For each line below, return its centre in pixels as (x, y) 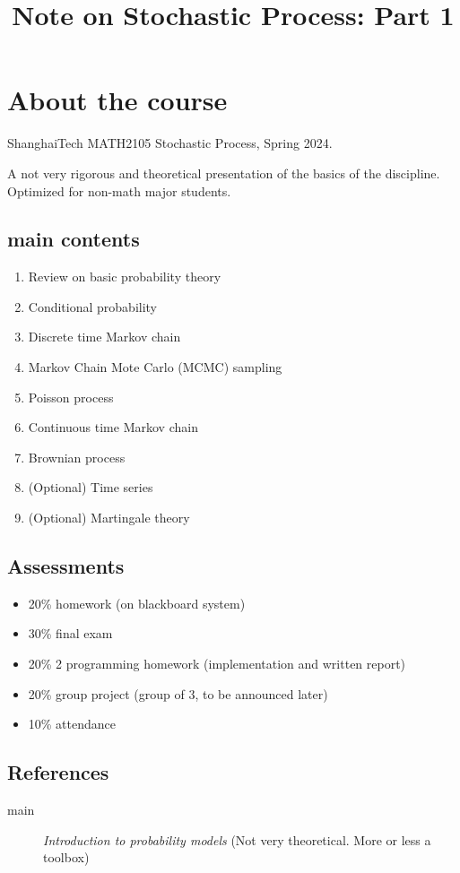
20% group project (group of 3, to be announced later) (178, 693)
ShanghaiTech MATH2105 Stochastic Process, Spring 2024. (170, 143)
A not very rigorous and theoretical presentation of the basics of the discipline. (224, 173)
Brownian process (77, 457)
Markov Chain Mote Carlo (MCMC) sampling (155, 367)
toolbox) (66, 857)
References (58, 772)
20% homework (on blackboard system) (137, 603)
